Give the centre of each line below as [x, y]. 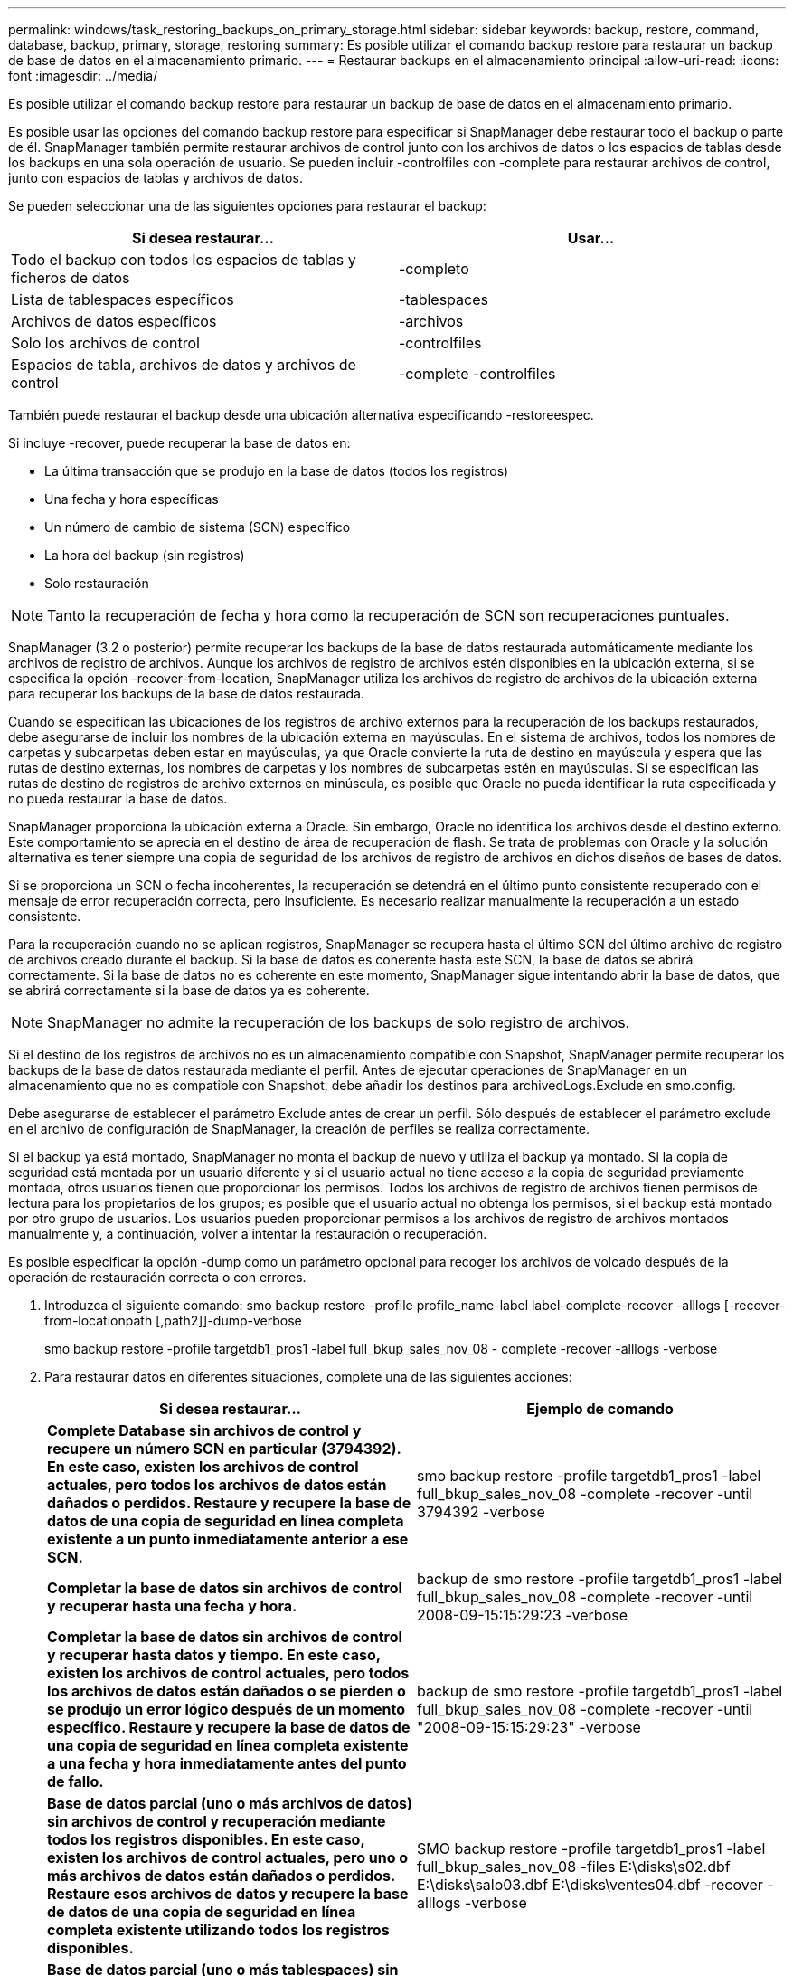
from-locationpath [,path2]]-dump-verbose [173, 1320]
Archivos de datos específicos [114, 321]
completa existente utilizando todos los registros [218, 1930]
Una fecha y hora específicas [132, 499]
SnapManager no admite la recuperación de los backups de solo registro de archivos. [339, 1022]
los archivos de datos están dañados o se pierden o [227, 1691]
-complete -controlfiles [477, 374]
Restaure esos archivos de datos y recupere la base [228, 1894]
